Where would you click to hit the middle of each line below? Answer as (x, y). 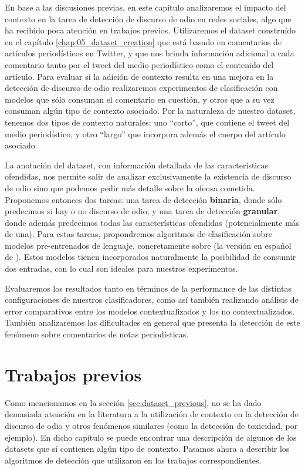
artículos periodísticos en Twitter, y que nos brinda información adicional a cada (150, 53)
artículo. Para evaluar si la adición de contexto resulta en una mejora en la (139, 76)
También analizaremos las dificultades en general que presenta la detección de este (152, 322)
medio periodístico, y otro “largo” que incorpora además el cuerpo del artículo (145, 133)
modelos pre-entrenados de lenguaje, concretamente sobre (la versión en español (148, 245)
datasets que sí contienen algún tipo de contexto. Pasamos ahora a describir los (147, 449)
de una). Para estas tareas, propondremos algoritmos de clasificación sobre (138, 234)
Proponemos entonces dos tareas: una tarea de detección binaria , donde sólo (143, 199)
